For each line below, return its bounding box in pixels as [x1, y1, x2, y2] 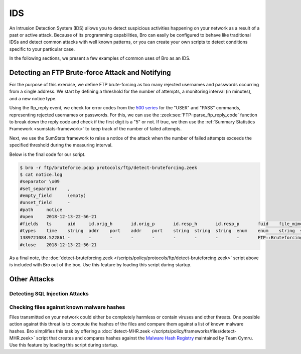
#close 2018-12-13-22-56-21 [20, 242, 97, 248]
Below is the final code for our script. [9, 151, 86, 157]
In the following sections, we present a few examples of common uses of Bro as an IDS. [9, 55, 191, 61]
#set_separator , [20, 186, 70, 192]
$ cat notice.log [20, 171, 63, 178]
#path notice [20, 207, 63, 213]
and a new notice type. [9, 95, 57, 101]
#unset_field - [20, 200, 70, 206]
